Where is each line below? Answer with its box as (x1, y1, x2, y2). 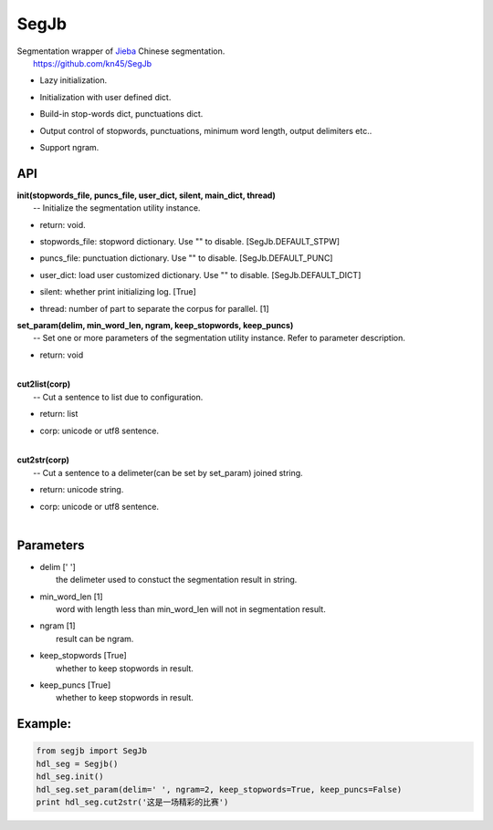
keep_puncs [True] (39, 680, 111, 690)
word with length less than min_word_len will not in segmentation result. (56, 604, 326, 615)
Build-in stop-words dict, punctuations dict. (39, 109, 204, 119)
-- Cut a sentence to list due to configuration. (33, 391, 204, 402)
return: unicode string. (39, 484, 124, 495)
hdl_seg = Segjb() (36, 758, 119, 769)
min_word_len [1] (39, 591, 104, 602)
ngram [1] (39, 620, 77, 631)
